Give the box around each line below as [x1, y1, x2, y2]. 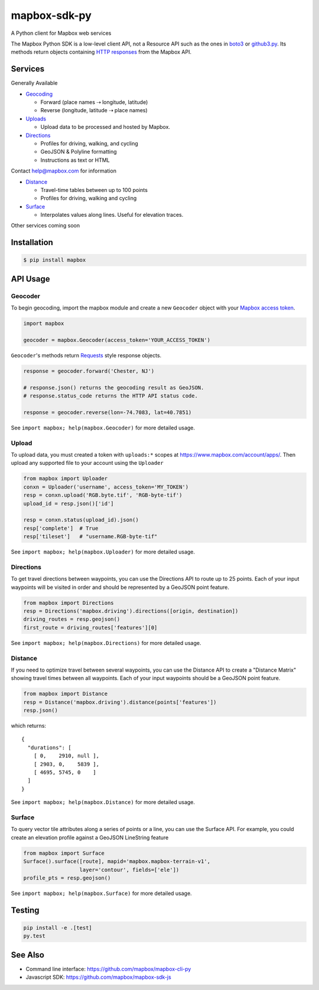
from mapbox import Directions [23, 600, 115, 606]
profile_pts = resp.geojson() [23, 874, 111, 881]
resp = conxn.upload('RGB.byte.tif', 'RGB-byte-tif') [23, 492, 183, 499]
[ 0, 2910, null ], [33, 753, 100, 759]
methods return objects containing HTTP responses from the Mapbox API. [11, 48, 192, 56]
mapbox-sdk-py [11, 9, 92, 22]
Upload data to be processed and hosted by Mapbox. [40, 123, 171, 131]
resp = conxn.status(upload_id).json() [23, 517, 139, 523]
